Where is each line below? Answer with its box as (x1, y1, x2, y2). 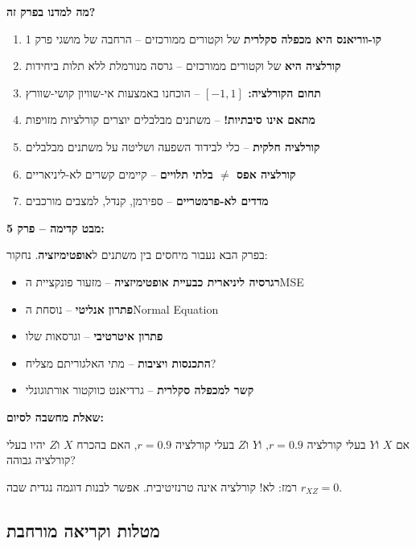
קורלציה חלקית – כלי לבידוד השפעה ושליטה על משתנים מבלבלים (25, 138, 320, 154)
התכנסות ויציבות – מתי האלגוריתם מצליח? (25, 354, 216, 371)
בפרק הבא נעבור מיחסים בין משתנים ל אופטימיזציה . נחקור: (6, 246, 268, 263)
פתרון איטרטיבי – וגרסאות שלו (25, 327, 163, 344)
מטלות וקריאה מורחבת (6, 517, 160, 542)
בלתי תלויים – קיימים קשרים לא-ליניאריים (25, 165, 213, 182)
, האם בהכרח (76, 435, 138, 452)
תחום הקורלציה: (248, 84, 321, 101)
